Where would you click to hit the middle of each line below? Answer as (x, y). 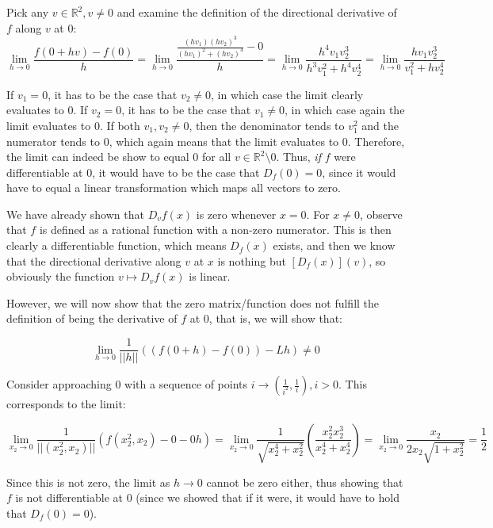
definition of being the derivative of (92, 318)
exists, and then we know (334, 245)
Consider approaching (59, 384)
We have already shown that (75, 214)
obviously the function (61, 276)
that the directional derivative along (94, 260)
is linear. (210, 276)
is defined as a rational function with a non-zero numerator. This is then (215, 230)
